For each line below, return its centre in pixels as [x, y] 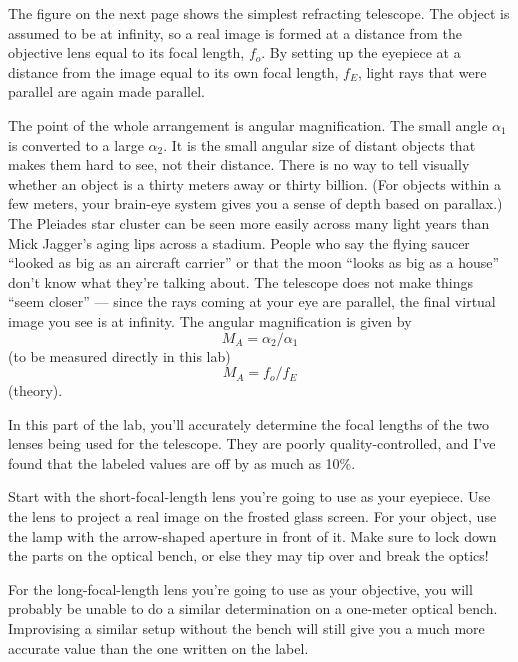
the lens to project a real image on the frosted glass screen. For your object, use [252, 516]
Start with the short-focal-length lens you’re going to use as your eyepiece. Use [249, 496]
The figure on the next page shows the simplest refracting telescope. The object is [259, 13]
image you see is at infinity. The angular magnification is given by [210, 320]
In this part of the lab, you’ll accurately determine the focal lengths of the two [248, 423]
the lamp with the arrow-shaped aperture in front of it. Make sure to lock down [252, 535]
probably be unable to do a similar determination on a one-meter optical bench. [253, 608]
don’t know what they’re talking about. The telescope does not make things [240, 281]
